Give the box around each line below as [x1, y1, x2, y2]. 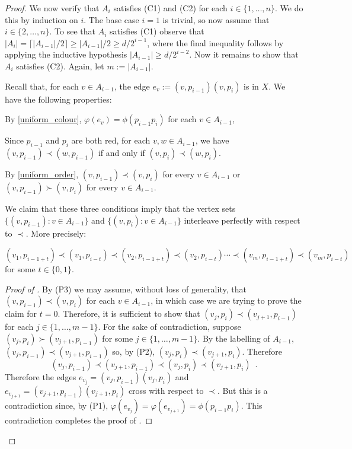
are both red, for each [71, 134, 151, 147]
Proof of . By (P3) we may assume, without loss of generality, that [5, 282, 247, 295]
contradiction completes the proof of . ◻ [5, 414, 153, 426]
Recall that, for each [5, 79, 79, 92]
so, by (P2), [112, 345, 155, 357]
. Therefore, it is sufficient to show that [57, 307, 200, 320]
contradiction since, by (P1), [5, 399, 108, 412]
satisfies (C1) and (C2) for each [113, 2, 228, 14]
